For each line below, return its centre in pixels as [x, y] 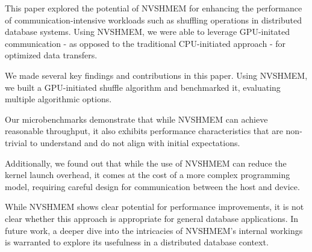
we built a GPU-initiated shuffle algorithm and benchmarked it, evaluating [143, 87]
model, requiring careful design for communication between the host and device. [152, 186]
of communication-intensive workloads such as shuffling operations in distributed [154, 20]
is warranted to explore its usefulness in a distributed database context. [137, 242]
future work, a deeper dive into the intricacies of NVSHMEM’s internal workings [154, 230]
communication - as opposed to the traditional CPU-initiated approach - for [145, 43]
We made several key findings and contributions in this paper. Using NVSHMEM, [156, 75]
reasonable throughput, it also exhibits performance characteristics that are [144, 131]
